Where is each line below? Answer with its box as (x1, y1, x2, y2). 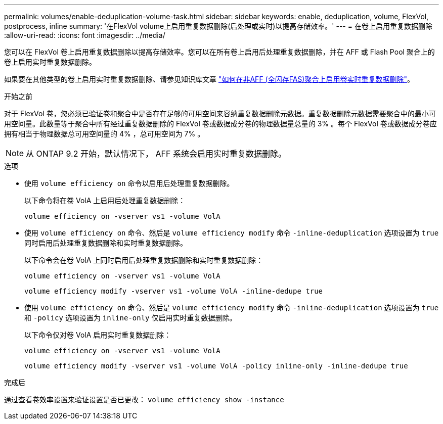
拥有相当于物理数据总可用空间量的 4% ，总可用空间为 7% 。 (4, 129, 205, 138)
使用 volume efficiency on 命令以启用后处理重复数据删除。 (24, 179, 234, 187)
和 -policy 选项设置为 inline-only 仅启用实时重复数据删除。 (24, 313, 237, 322)
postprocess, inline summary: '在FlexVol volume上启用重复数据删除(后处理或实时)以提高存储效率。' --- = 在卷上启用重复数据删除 (4, 22, 432, 30)
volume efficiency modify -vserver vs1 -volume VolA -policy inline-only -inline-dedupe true (24, 362, 408, 370)
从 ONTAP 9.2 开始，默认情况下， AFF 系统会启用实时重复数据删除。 (26, 149, 286, 159)
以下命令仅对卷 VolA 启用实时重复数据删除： (24, 331, 171, 339)
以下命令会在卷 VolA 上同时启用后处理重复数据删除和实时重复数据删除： (24, 256, 263, 264)
